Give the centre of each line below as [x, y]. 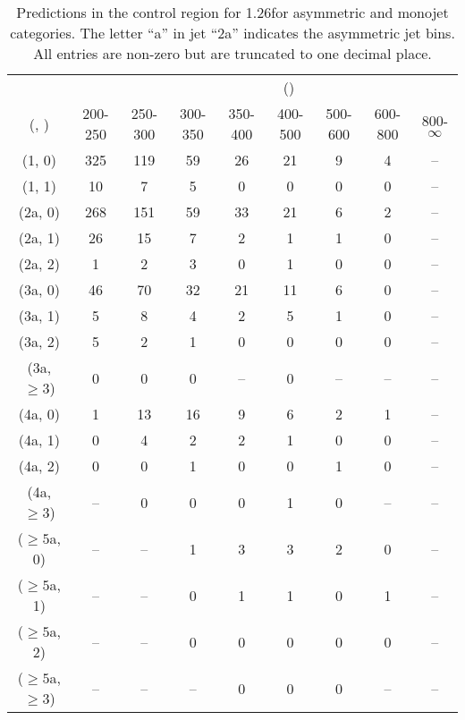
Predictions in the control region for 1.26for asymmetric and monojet [232, 12]
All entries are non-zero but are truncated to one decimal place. [232, 53]
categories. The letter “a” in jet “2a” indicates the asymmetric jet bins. [232, 33]
